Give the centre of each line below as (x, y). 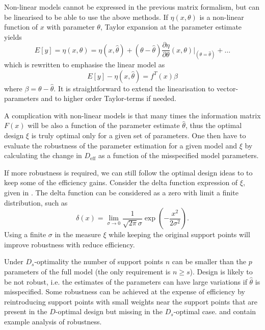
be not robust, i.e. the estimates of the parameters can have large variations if (126, 281)
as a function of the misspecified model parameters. (178, 155)
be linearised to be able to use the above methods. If (86, 17)
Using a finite (25, 234)
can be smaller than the (209, 261)
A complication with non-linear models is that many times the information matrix (132, 115)
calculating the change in (43, 155)
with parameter (71, 27)
